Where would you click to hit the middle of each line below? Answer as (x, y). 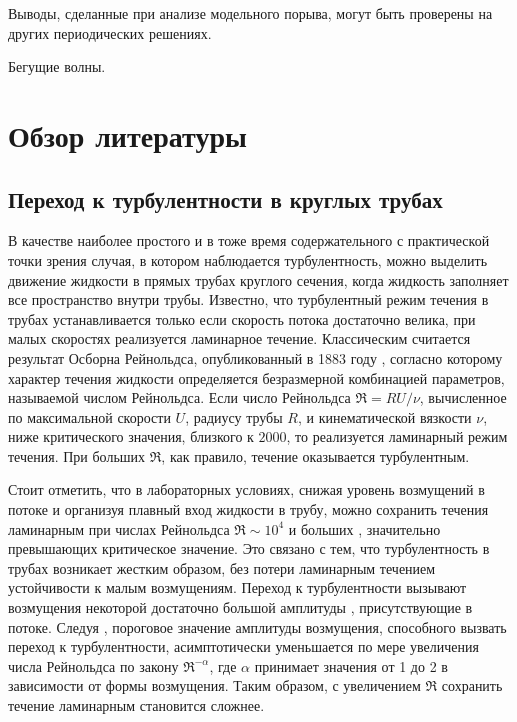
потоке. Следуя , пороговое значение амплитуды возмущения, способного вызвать (257, 626)
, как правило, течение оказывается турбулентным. (315, 455)
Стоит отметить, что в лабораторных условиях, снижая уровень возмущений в (246, 489)
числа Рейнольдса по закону (93, 665)
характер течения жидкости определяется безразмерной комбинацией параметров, (256, 377)
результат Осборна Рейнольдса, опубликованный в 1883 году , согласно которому (255, 357)
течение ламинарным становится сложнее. (136, 705)
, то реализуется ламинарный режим (397, 436)
